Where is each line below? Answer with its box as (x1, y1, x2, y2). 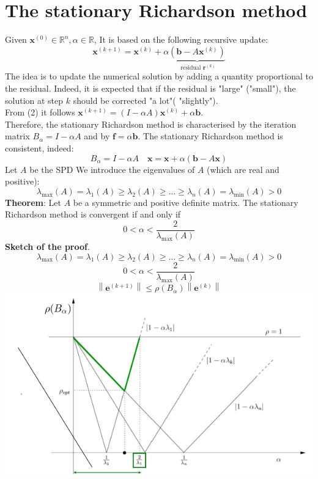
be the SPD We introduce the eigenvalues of (29, 163, 195, 175)
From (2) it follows (5, 106, 75, 119)
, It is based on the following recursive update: (94, 33, 268, 46)
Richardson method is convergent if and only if (5, 208, 181, 221)
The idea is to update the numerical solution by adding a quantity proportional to (5, 70, 313, 82)
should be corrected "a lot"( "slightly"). (73, 93, 218, 106)
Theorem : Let (5, 196, 61, 208)
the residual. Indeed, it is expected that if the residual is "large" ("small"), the (5, 82, 296, 95)
